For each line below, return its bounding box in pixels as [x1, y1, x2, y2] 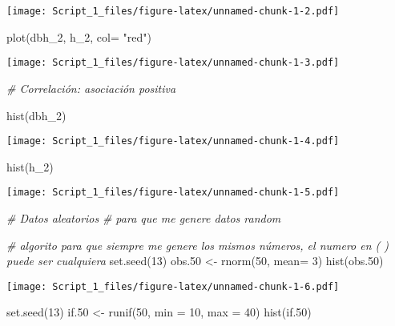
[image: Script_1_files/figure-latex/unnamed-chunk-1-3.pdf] [6, 57, 340, 69]
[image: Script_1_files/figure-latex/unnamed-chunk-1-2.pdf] [6, 6, 340, 17]
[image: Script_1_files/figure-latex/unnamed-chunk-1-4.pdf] [6, 135, 340, 147]
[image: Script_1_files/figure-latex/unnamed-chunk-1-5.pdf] [6, 187, 340, 199]
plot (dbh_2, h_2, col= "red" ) [6, 28, 151, 45]
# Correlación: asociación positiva [6, 79, 176, 96]
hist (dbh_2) [6, 107, 67, 123]
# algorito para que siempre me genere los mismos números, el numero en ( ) [6, 236, 389, 253]
